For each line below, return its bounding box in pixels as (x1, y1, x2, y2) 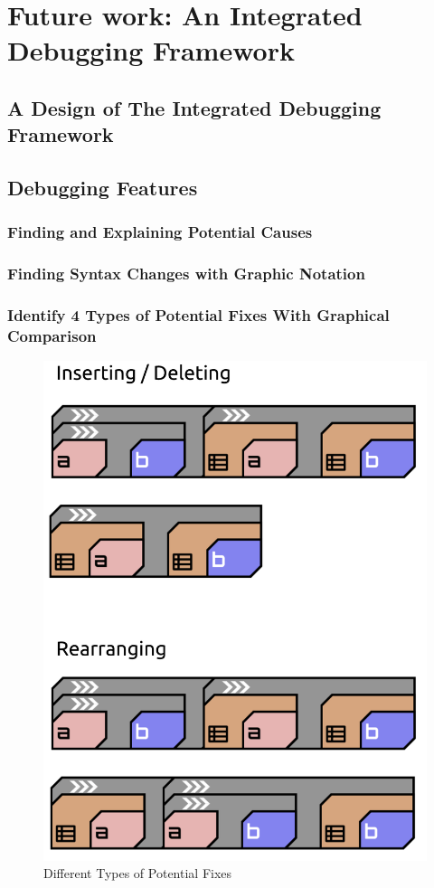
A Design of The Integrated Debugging (7, 93, 382, 121)
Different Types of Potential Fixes (43, 864, 232, 883)
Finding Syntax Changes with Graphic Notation (7, 262, 365, 285)
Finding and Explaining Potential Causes (7, 221, 313, 243)
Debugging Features (7, 174, 198, 202)
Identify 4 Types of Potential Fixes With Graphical (7, 304, 390, 326)
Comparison (7, 325, 97, 347)
